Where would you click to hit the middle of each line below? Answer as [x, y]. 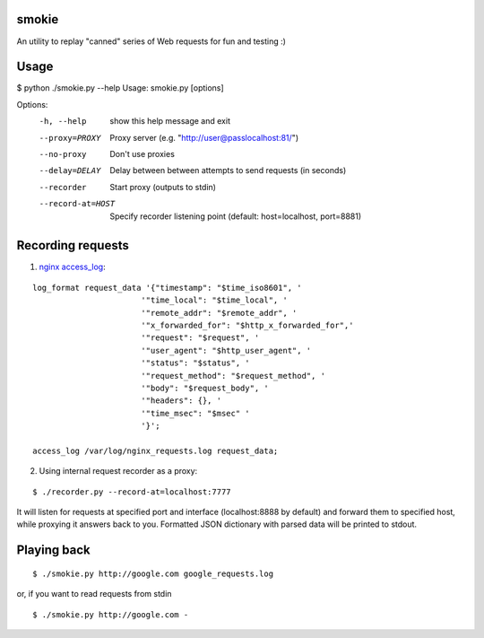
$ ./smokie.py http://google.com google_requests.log [153, 573]
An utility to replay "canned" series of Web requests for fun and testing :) [151, 41]
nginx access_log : [73, 267]
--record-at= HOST [77, 204]
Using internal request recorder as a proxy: [118, 471]
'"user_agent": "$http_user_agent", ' [226, 350]
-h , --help [63, 122]
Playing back [53, 551]
